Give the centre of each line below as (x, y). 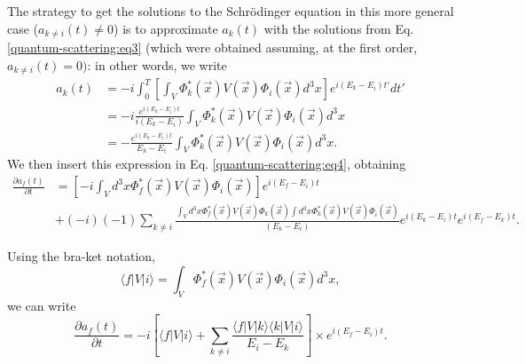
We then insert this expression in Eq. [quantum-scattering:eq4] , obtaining (207, 164)
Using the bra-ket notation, (81, 256)
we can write (42, 305)
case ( (23, 28)
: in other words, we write (157, 64)
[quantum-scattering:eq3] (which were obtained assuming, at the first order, (212, 47)
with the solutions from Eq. (339, 28)
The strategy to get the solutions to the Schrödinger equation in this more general (231, 11)
